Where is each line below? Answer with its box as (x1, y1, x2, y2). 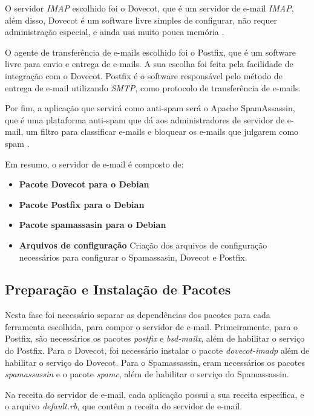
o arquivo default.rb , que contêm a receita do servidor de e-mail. (5, 400, 243, 412)
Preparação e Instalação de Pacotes (5, 280, 231, 299)
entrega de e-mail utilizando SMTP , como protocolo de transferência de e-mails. (5, 81, 301, 94)
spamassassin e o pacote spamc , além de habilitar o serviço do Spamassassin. (5, 368, 289, 380)
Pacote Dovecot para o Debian (19, 178, 149, 190)
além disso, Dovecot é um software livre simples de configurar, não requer (5, 13, 277, 26)
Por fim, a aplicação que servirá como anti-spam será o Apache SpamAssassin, (5, 102, 295, 114)
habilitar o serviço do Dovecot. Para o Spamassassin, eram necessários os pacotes (5, 356, 305, 368)
